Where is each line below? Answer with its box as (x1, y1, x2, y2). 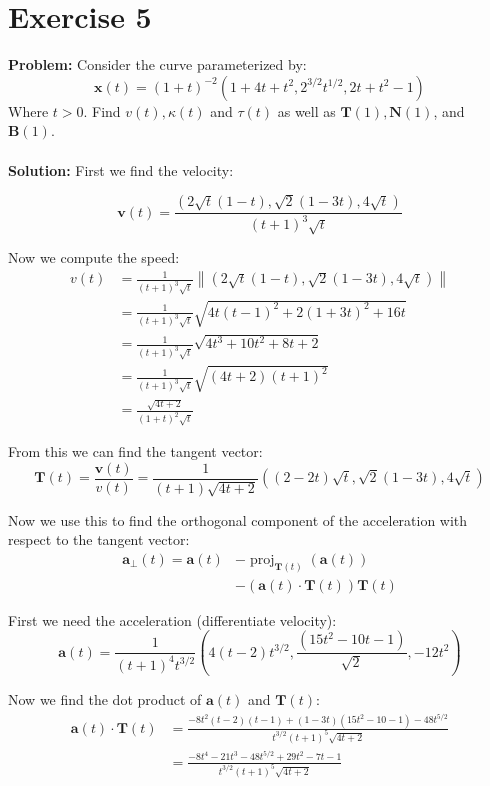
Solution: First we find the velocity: (8, 159, 234, 180)
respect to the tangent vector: (8, 529, 190, 550)
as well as (277, 100, 336, 121)
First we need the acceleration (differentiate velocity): (8, 609, 337, 630)
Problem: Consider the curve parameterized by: (8, 54, 307, 75)
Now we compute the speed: (8, 247, 180, 268)
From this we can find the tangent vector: (8, 441, 263, 462)
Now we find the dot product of (8, 689, 202, 710)
